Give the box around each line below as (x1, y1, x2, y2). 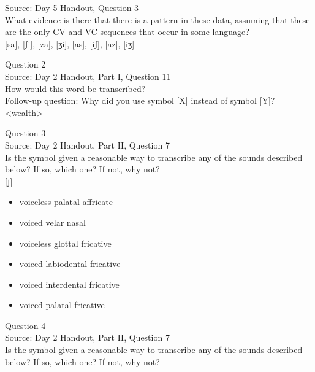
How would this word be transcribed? (5, 82, 146, 95)
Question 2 (5, 58, 46, 71)
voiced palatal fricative (19, 298, 105, 311)
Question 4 (5, 319, 46, 331)
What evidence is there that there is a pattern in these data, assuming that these (5, 13, 310, 26)
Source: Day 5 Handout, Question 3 (5, 1, 139, 14)
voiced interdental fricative (19, 277, 120, 290)
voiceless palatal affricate (19, 195, 113, 208)
